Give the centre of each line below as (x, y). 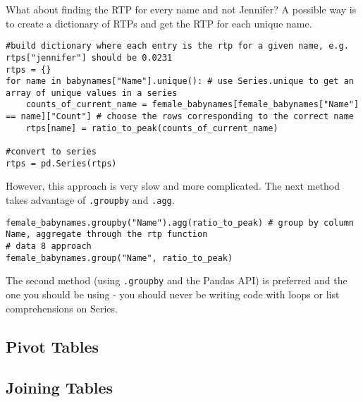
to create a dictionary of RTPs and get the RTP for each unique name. (159, 23)
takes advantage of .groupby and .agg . (90, 200)
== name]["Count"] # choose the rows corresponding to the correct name (180, 117)
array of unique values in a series (92, 93)
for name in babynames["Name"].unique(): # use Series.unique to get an (180, 81)
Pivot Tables (53, 346)
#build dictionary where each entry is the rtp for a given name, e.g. (177, 46)
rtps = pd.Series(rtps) (61, 163)
